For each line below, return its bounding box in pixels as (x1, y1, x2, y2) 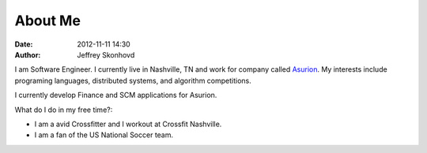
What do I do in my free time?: (14, 105, 113, 114)
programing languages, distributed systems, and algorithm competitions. (14, 76, 252, 85)
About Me (14, 12, 81, 29)
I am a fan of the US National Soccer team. (34, 130, 174, 140)
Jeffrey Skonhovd (77, 50, 135, 59)
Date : (14, 39, 33, 49)
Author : (14, 50, 41, 59)
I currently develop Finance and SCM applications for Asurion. (14, 91, 217, 100)
